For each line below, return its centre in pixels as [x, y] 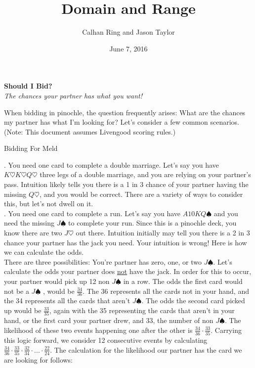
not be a [17, 291]
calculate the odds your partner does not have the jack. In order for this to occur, [128, 271]
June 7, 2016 [128, 48]
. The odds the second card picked [193, 300]
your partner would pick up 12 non [57, 281]
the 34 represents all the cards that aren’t [67, 300]
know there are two [33, 233]
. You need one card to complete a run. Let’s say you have [92, 213]
